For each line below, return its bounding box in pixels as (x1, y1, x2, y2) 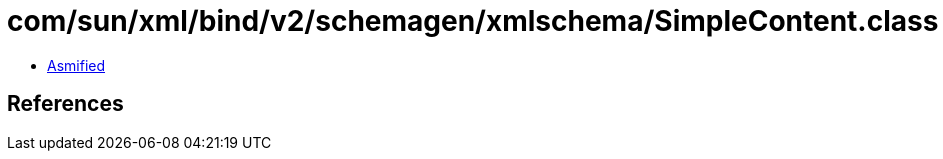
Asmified (47, 56, 106, 74)
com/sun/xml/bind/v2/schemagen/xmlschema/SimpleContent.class (7, 4, 939, 38)
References (7, 91, 124, 117)
